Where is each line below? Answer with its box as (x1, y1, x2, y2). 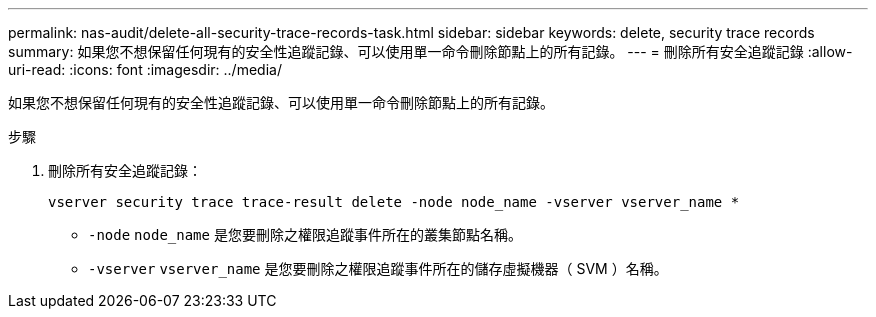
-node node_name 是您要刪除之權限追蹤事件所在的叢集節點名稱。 (88, 226, 522, 243)
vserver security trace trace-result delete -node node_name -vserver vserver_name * (48, 194, 740, 210)
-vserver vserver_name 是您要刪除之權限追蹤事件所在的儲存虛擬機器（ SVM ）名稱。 (88, 260, 668, 277)
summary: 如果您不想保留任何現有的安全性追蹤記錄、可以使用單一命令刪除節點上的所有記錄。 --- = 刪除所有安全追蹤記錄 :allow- (8, 43, 853, 60)
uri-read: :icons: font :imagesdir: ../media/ (8, 61, 282, 78)
